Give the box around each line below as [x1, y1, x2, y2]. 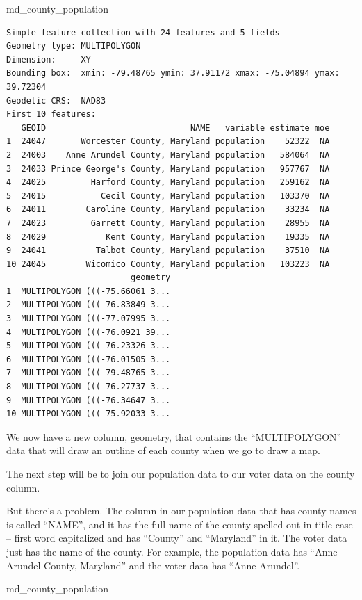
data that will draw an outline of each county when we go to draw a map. [6, 443, 320, 457]
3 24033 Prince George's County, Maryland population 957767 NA [6, 163, 330, 174]
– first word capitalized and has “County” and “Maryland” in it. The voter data [6, 530, 347, 545]
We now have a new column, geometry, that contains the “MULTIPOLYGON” [6, 429, 342, 444]
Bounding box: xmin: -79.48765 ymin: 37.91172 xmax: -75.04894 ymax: [6, 68, 340, 79]
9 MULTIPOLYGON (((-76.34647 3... [6, 395, 171, 405]
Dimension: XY [6, 54, 91, 65]
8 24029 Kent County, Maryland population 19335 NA [6, 232, 330, 242]
